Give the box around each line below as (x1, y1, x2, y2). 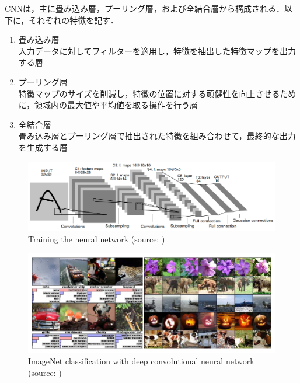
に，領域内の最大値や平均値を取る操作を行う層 (18, 99, 198, 111)
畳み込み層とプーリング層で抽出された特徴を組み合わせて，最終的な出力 (18, 130, 296, 142)
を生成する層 (18, 141, 68, 153)
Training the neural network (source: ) (28, 233, 165, 245)
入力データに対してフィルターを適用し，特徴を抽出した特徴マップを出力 (18, 44, 296, 57)
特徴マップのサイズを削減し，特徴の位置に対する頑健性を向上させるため (18, 87, 296, 99)
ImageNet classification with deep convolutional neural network (28, 354, 254, 367)
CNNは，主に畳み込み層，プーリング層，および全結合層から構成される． (5, 2, 285, 14)
